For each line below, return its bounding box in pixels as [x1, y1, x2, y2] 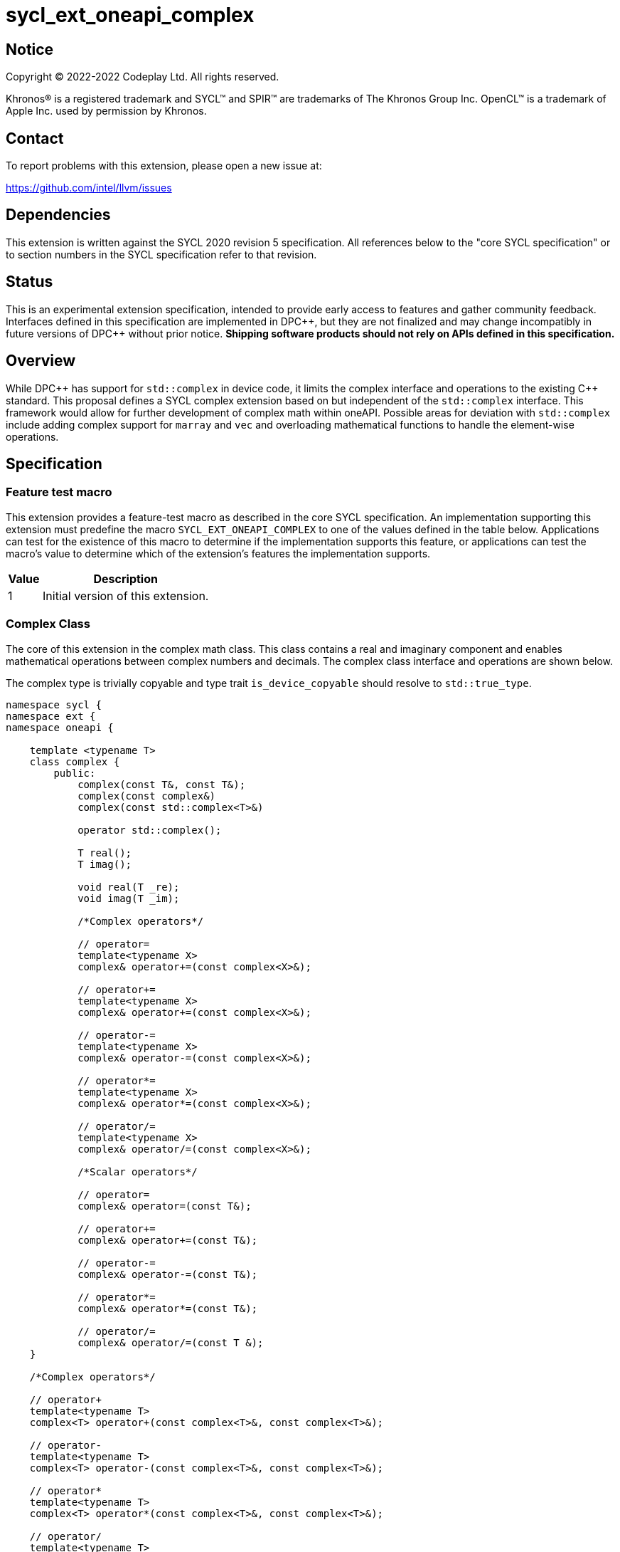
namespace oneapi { [6, 721, 114, 733]
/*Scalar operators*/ [77, 1165, 198, 1178]
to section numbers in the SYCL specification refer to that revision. [6, 248, 317, 261]
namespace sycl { [6, 698, 102, 711]
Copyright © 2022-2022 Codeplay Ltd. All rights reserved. [6, 70, 279, 83]
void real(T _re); [77, 881, 180, 893]
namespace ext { [6, 710, 96, 722]
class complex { [29, 755, 120, 767]
